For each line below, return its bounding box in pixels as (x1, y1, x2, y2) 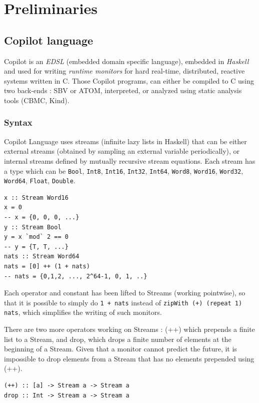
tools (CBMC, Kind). (4, 95, 69, 105)
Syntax (4, 116, 32, 129)
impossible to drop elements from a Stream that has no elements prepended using (4, 353, 254, 363)
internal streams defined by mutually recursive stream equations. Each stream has (4, 155, 255, 166)
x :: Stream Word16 (4, 194, 68, 201)
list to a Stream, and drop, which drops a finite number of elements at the (4, 333, 231, 344)
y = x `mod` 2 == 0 (4, 233, 68, 241)
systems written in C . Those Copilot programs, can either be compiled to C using (4, 75, 254, 86)
